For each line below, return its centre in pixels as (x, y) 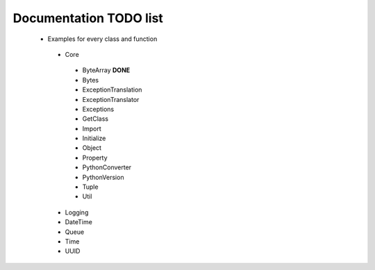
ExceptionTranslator (111, 99)
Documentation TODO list (88, 18)
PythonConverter (107, 167)
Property (95, 158)
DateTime (79, 222)
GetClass (95, 119)
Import (92, 128)
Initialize (94, 138)
